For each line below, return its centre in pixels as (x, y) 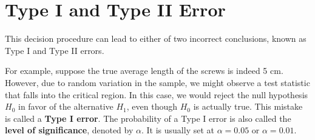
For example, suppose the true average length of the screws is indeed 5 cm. (144, 71)
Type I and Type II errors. (55, 50)
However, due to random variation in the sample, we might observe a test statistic (157, 82)
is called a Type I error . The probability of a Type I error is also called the (148, 118)
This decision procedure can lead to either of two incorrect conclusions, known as (156, 38)
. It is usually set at (178, 130)
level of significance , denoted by (69, 130)
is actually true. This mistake (248, 106)
